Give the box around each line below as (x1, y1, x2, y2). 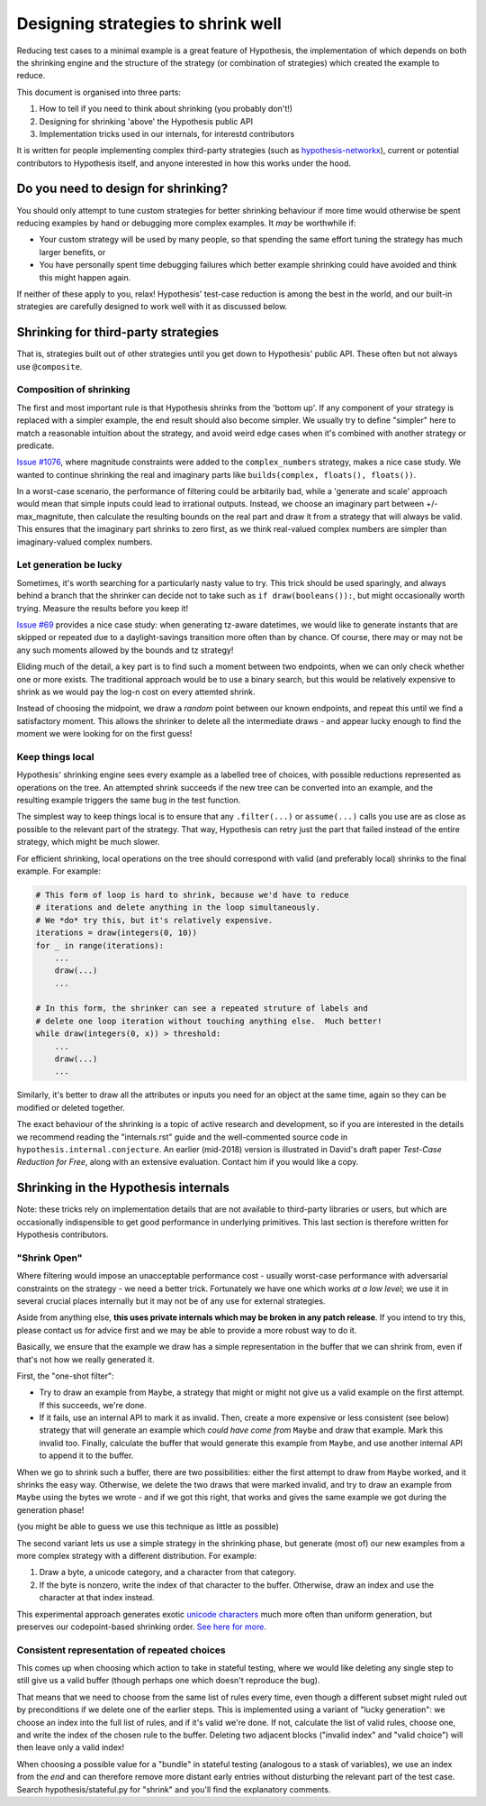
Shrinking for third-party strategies (16, 325, 220, 340)
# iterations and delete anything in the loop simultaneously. (35, 903, 321, 912)
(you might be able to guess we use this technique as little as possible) (16, 1521, 279, 1532)
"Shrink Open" (16, 1251, 83, 1264)
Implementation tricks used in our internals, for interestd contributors (39, 128, 295, 139)
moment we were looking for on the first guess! (16, 729, 193, 739)
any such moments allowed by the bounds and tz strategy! (16, 645, 234, 655)
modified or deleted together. (16, 1102, 125, 1113)
